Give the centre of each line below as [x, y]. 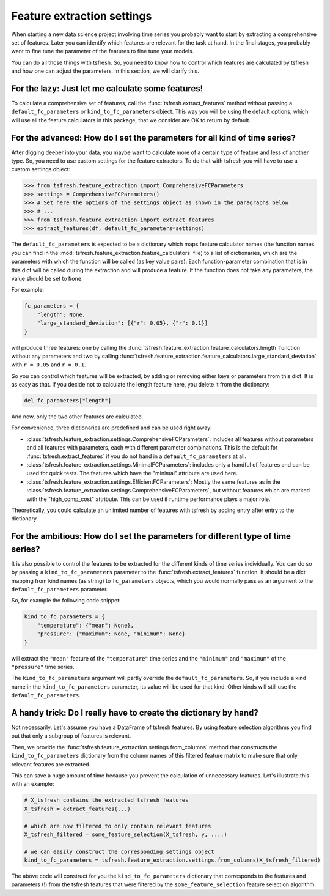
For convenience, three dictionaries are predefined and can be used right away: [112, 428]
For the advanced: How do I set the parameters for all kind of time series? [154, 138]
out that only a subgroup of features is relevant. [71, 736]
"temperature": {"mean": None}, [86, 625]
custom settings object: [41, 169]
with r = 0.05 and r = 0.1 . [49, 365]
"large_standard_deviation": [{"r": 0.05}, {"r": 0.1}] [123, 323]
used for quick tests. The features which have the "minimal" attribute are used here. [132, 473]
